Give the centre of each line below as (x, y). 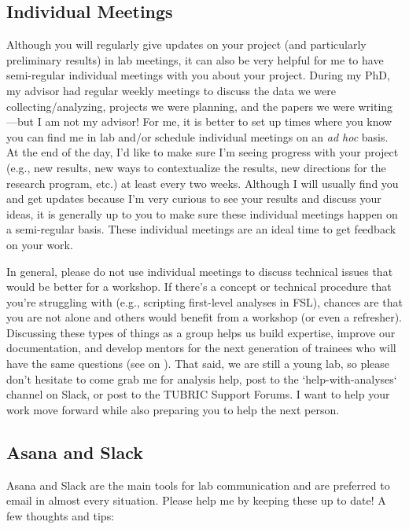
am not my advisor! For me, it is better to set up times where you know (219, 121)
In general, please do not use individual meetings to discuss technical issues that (200, 271)
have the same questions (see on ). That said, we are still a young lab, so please (198, 364)
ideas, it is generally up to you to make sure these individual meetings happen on (202, 213)
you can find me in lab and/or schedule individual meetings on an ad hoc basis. (197, 136)
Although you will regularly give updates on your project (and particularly (186, 44)
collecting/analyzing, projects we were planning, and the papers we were (181, 106)
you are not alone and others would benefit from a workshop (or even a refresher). (204, 317)
